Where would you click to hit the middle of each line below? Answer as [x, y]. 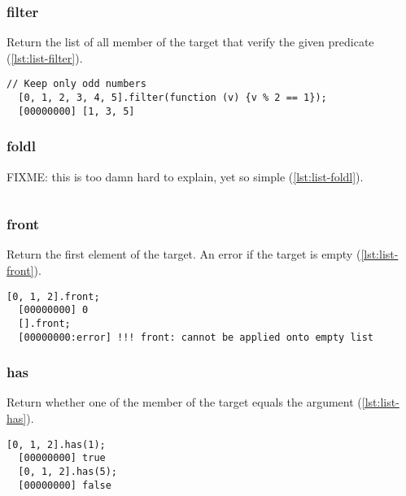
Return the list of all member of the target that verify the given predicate [190, 42]
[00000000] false [65, 485]
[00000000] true [62, 458]
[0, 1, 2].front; [53, 296]
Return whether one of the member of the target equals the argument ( [184, 402]
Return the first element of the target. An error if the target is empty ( [184, 254]
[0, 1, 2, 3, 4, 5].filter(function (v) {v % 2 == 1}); [172, 98]
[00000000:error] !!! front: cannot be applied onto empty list [196, 337]
